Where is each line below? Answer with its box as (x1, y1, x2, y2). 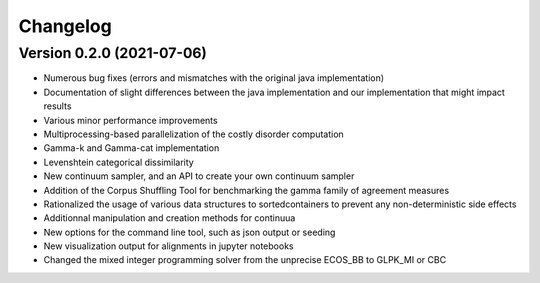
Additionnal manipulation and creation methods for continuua (43, 212, 296, 224)
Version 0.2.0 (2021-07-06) (18, 44, 207, 62)
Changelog (18, 15, 112, 37)
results (43, 100, 72, 112)
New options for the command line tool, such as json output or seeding (43, 226, 336, 238)
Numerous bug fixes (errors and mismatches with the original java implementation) (43, 72, 385, 84)
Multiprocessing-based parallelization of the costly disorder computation (43, 128, 344, 140)
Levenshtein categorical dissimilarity (43, 156, 194, 168)
